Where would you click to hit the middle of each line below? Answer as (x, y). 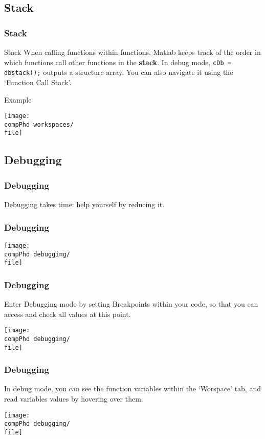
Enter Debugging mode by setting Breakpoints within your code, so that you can (131, 304)
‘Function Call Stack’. (38, 82)
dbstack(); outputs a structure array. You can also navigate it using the (119, 72)
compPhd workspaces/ (39, 124)
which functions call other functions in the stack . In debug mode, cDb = (118, 62)
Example (18, 99)
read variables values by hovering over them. (74, 399)
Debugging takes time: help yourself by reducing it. (84, 204)
